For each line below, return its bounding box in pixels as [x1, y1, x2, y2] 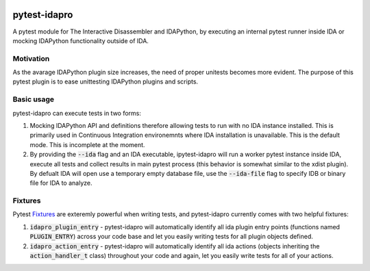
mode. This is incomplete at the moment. [29, 140, 145, 149]
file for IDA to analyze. [29, 179, 92, 188]
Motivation [12, 53, 50, 63]
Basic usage [12, 94, 55, 104]
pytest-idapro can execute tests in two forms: [12, 109, 142, 117]
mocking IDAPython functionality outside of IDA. [12, 36, 149, 44]
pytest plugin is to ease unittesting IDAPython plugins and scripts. [12, 77, 199, 86]
